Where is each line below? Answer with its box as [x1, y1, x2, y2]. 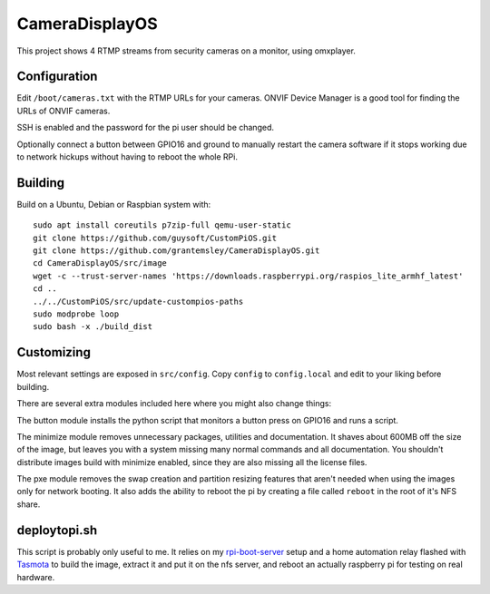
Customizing [16, 345, 91, 360]
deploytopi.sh [16, 522, 98, 538]
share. [16, 499, 41, 510]
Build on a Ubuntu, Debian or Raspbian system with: [16, 199, 211, 209]
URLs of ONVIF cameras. [16, 105, 111, 116]
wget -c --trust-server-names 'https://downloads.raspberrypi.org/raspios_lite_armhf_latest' [33, 270, 464, 281]
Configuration [16, 69, 98, 84]
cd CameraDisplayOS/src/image [33, 258, 168, 268]
